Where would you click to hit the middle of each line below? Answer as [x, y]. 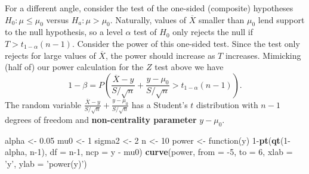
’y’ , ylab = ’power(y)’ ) [46, 164]
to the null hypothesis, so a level [64, 32]
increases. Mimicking [263, 55]
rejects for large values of [50, 55]
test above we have [189, 67]
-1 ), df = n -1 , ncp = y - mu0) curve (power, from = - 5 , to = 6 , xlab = [163, 152]
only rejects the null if [213, 32]
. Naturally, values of [148, 19]
